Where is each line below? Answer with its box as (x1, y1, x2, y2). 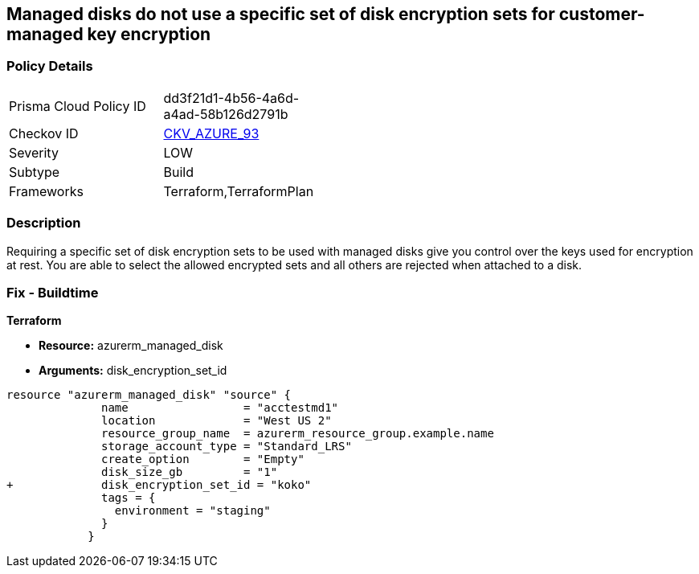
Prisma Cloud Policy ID (9, 97, 146, 114)
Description (6, 215, 81, 232)
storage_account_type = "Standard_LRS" (101, 440, 352, 453)
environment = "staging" (114, 504, 271, 518)
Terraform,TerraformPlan (163, 182, 314, 199)
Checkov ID (9, 125, 79, 141)
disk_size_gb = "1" (101, 465, 278, 479)
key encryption (87, 24, 211, 44)
